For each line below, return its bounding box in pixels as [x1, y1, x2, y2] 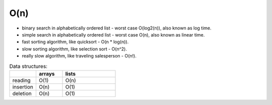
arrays [38, 70, 55, 77]
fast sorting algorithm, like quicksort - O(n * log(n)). [22, 39, 129, 45]
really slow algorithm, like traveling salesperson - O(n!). [22, 53, 137, 59]
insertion [12, 83, 34, 90]
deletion [12, 90, 32, 97]
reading [12, 76, 31, 83]
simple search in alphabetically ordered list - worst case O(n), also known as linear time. [22, 31, 205, 37]
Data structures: [9, 62, 48, 69]
